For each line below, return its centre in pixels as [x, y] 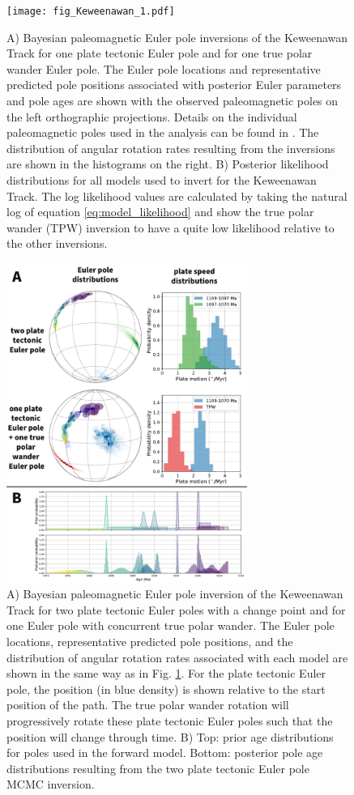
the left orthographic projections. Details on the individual [152, 116]
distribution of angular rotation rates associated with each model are [177, 657]
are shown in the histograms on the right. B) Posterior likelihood [168, 164]
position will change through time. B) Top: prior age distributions [170, 736]
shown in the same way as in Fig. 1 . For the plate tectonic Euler [166, 673]
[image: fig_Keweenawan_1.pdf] [91, 11]
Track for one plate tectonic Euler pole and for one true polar [160, 53]
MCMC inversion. [51, 784]
